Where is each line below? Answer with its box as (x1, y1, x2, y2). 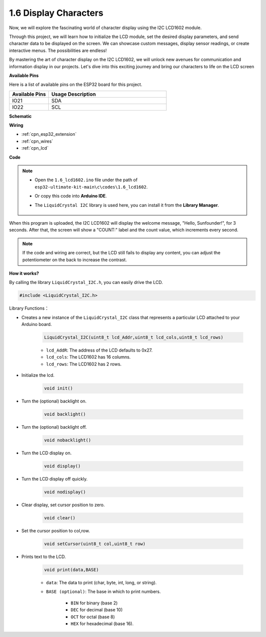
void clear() (44, 515, 76, 521)
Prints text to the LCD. (21, 554, 66, 559)
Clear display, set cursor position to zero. (21, 502, 105, 508)
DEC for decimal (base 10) (70, 607, 123, 613)
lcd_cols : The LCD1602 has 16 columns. (46, 354, 131, 360)
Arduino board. (21, 321, 52, 327)
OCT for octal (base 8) (70, 614, 115, 620)
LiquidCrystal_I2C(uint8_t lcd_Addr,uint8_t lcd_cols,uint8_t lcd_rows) (44, 335, 224, 340)
